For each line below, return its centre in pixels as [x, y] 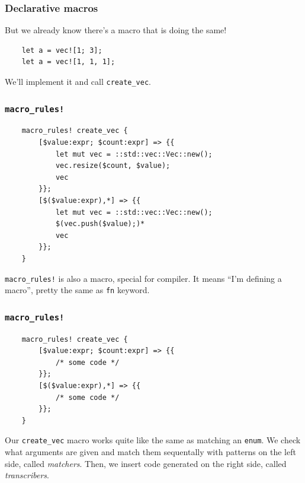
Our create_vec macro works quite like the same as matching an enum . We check [153, 440]
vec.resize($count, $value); [113, 166]
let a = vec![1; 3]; [62, 50]
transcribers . [27, 475]
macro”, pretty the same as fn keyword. [77, 290]
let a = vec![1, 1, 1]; [68, 62]
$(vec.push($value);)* [100, 224]
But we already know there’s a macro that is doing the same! [116, 30]
